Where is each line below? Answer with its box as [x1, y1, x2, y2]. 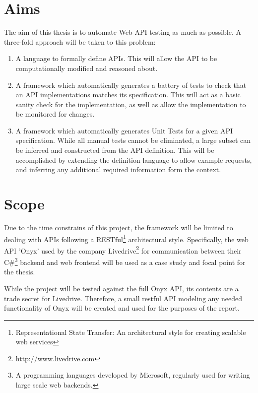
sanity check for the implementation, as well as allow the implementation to [15, 99, 246, 109]
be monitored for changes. [15, 109, 95, 119]
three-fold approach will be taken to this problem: [4, 36, 156, 47]
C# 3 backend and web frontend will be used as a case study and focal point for [4, 256, 246, 267]
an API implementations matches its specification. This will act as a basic [15, 89, 241, 100]
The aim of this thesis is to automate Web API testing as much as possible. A [4, 27, 241, 37]
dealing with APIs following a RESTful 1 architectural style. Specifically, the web [4, 232, 249, 244]
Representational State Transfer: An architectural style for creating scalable [15, 327, 246, 337]
